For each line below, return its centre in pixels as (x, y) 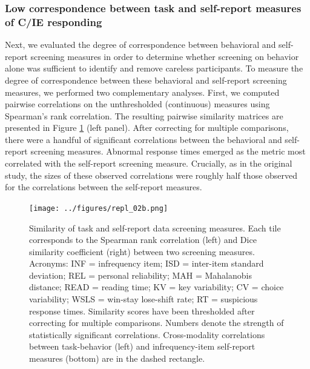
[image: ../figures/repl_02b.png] (99, 208)
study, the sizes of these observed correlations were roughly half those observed (151, 175)
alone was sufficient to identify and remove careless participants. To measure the (154, 68)
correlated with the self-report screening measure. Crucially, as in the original (149, 163)
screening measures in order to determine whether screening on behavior (165, 56)
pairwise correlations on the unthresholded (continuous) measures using (137, 104)
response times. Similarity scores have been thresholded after (142, 311)
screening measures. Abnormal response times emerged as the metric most (168, 151)
